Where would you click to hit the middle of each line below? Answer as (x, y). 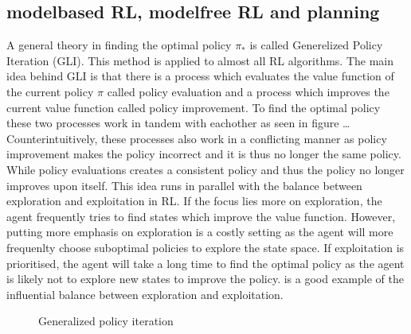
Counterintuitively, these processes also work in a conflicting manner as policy (197, 138)
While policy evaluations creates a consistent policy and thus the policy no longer (205, 169)
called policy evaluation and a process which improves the (248, 91)
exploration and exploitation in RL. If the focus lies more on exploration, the (194, 201)
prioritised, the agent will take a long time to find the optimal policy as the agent (205, 263)
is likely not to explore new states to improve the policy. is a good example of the (205, 279)
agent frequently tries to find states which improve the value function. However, (201, 216)
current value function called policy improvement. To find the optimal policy (194, 107)
